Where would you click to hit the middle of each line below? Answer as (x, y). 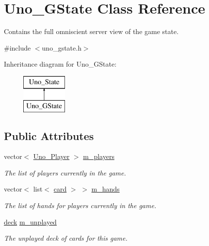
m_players (99, 156)
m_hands (105, 189)
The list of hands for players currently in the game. (80, 205)
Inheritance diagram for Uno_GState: (60, 64)
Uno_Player (51, 156)
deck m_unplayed (30, 221)
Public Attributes (49, 136)
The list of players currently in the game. (65, 172)
